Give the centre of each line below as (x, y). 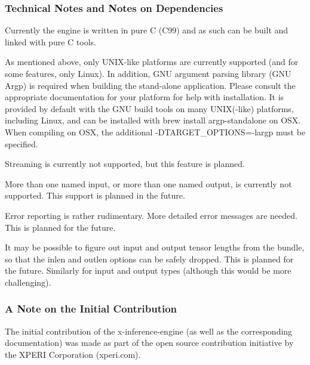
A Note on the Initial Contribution (91, 309)
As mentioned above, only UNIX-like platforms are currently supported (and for (152, 62)
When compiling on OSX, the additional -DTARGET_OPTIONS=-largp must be (155, 132)
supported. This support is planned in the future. (95, 195)
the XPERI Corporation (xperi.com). (73, 354)
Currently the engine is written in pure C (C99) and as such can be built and (147, 30)
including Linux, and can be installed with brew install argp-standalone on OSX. (153, 120)
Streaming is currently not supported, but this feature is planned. (125, 164)
